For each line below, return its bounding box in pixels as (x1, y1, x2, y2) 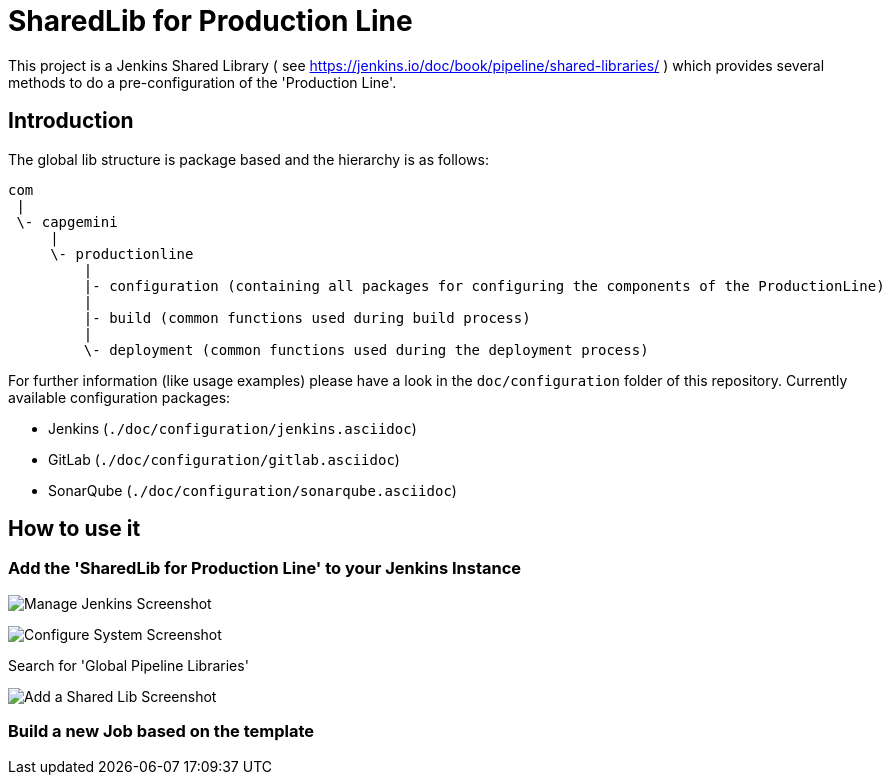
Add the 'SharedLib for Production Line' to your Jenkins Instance (8, 558, 522, 579)
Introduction (8, 108, 134, 134)
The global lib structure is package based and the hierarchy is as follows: (8, 150, 489, 168)
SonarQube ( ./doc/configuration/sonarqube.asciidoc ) (48, 481, 457, 499)
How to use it (8, 516, 141, 542)
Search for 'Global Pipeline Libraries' (8, 656, 249, 674)
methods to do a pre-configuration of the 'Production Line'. (8, 73, 397, 91)
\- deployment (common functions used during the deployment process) (83, 341, 649, 358)
